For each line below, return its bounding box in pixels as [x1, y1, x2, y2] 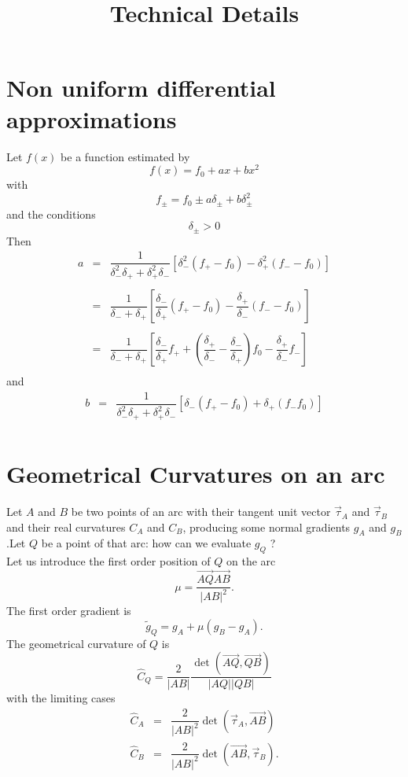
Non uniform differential [6, 72, 276, 104]
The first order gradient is [6, 602, 131, 619]
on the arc [226, 553, 276, 569]
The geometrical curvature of [6, 635, 146, 651]
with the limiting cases [6, 690, 116, 706]
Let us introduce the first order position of [6, 553, 211, 569]
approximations [6, 102, 177, 134]
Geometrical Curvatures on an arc [6, 458, 385, 490]
